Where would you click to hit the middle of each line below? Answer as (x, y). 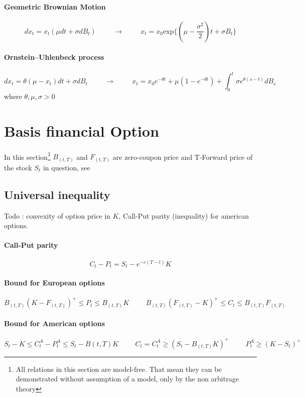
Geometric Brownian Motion (55, 6)
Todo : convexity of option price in (57, 215)
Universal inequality (57, 194)
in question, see (66, 167)
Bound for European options (54, 282)
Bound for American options (55, 323)
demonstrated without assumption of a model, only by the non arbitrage (127, 379)
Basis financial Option (82, 130)
